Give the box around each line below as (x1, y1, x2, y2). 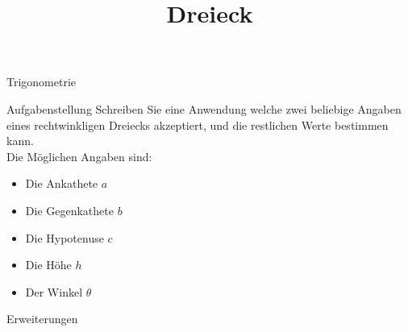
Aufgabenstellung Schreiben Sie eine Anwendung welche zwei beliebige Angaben (6, 100, 402, 117)
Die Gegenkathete (25, 201, 114, 218)
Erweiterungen (6, 310, 78, 327)
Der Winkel (25, 283, 83, 300)
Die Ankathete (25, 175, 98, 192)
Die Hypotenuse (25, 229, 104, 246)
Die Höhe (25, 256, 72, 273)
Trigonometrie (6, 73, 77, 90)
